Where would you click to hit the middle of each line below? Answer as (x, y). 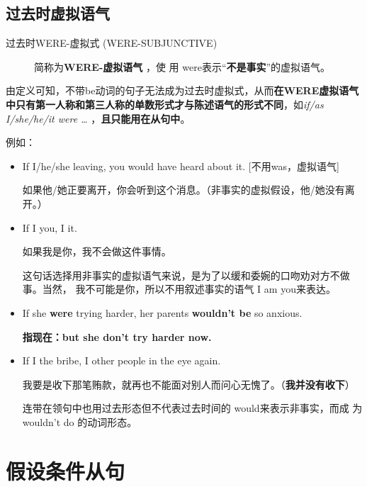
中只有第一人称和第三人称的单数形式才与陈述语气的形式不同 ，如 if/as (165, 104)
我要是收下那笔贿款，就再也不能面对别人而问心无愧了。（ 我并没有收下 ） (188, 384)
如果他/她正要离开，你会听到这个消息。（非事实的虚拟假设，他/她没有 (183, 190)
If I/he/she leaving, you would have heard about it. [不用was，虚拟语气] (181, 166)
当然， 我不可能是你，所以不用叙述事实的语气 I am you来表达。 (189, 289)
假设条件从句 (66, 470)
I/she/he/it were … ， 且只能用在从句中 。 (98, 118)
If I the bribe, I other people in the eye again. (122, 360)
